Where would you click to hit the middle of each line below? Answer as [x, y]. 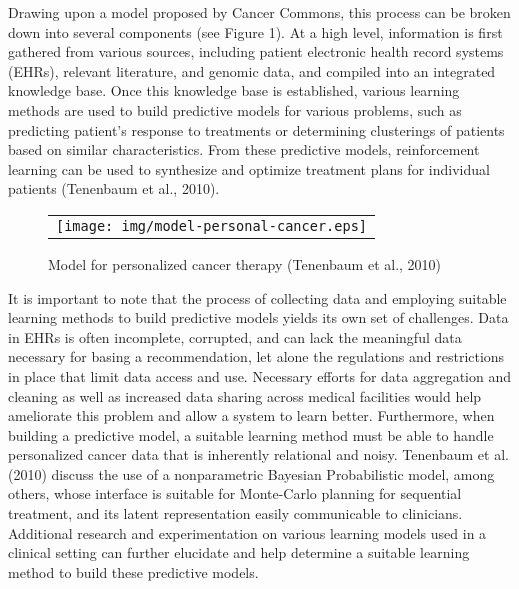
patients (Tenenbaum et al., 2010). [114, 188]
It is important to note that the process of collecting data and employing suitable [257, 297]
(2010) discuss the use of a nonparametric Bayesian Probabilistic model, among [251, 473]
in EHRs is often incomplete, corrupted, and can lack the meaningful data [235, 336]
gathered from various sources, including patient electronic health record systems [256, 51]
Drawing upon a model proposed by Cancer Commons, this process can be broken [259, 12]
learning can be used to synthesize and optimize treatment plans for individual [249, 168]
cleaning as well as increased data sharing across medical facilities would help [245, 395]
